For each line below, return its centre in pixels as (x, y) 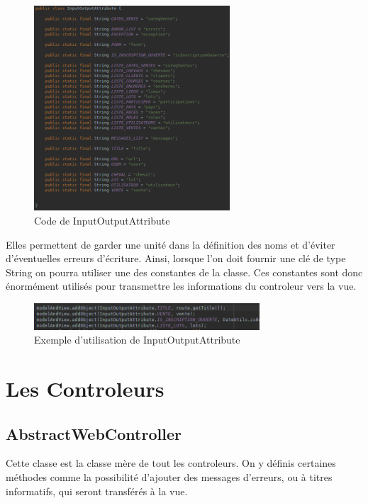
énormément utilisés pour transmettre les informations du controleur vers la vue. (181, 286)
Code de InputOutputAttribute (102, 220)
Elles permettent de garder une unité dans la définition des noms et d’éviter (171, 244)
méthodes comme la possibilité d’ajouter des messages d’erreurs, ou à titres (169, 477)
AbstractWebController (94, 433)
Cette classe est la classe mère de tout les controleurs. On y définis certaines (171, 463)
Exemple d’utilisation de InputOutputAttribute (137, 340)
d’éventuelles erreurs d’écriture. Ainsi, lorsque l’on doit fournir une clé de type (176, 258)
